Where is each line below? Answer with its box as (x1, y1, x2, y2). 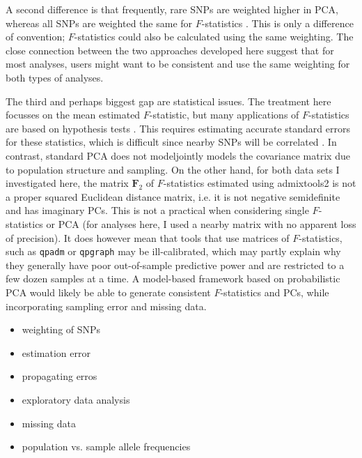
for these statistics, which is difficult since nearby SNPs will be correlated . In (6, 135, 337, 149)
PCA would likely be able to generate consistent (6, 284, 211, 299)
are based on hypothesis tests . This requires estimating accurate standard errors (6, 121, 350, 135)
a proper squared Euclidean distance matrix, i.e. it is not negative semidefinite (6, 189, 340, 204)
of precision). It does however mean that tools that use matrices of (6, 230, 290, 245)
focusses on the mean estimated (6, 107, 141, 122)
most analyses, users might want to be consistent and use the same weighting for (6, 56, 350, 71)
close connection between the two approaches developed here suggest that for (6, 43, 334, 57)
